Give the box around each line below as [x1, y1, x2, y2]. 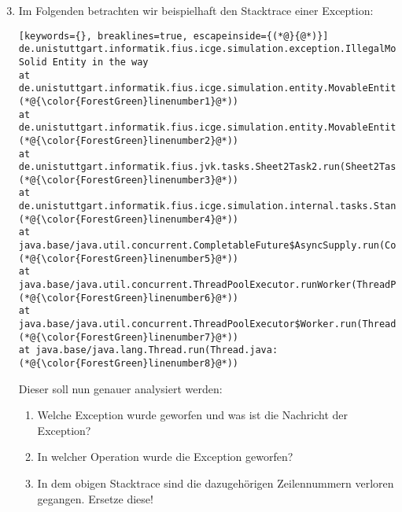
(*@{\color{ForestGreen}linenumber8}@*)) [18, 358, 238, 369]
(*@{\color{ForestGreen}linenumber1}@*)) [18, 95, 238, 107]
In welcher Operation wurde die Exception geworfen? [37, 448, 293, 465]
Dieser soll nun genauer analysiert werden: [18, 380, 223, 396]
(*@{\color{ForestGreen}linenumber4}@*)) [18, 213, 238, 225]
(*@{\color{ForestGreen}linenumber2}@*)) [18, 134, 238, 146]
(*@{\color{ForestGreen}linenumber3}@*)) [18, 174, 238, 186]
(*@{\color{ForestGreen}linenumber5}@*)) [18, 252, 238, 264]
